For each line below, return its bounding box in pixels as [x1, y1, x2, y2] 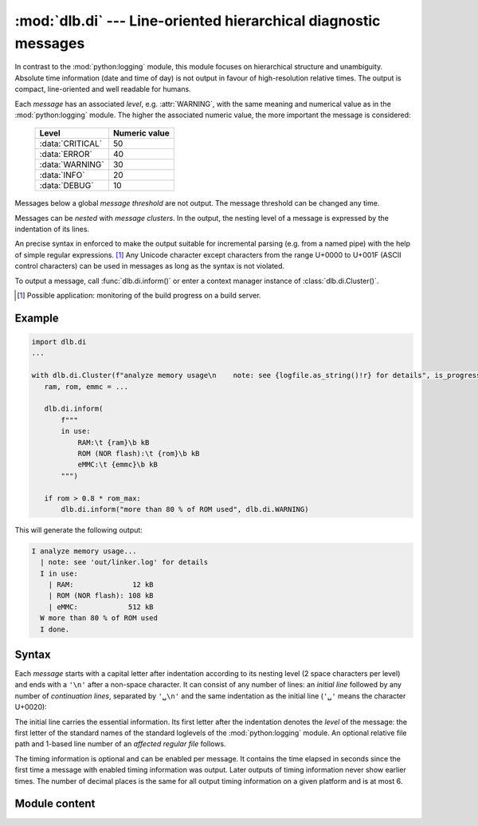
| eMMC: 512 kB [48, 602, 155, 612]
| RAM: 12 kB [48, 580, 155, 589]
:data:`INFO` [39, 170, 85, 181]
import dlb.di [31, 337, 87, 347]
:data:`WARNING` [39, 159, 104, 171]
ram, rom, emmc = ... [44, 382, 129, 391]
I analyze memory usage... [31, 546, 137, 556]
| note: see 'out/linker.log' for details [40, 558, 209, 567]
